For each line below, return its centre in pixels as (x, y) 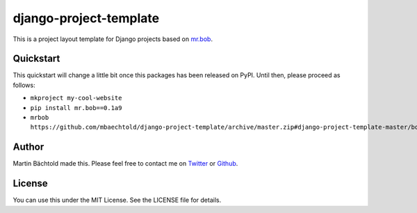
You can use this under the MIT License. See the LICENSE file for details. (117, 200)
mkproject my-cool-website (76, 98)
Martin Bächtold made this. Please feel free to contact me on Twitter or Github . (125, 164)
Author (28, 147)
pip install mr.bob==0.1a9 (76, 108)
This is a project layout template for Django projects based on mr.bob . (113, 39)
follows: (24, 85)
